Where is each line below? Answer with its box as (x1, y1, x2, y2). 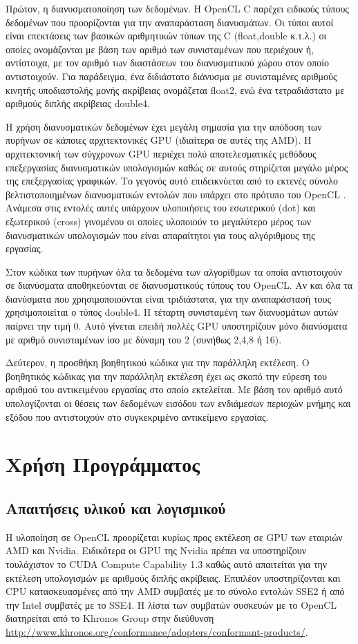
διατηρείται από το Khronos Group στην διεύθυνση (6, 611, 214, 625)
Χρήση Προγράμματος (6, 450, 200, 478)
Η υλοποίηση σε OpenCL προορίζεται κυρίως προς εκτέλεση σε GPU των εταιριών (6, 529, 343, 544)
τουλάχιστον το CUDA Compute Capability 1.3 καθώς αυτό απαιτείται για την (6, 556, 328, 571)
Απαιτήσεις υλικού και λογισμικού (6, 497, 226, 518)
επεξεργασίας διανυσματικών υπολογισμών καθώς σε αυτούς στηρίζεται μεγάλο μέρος (6, 160, 348, 174)
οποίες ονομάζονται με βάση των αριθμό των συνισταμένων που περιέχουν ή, (6, 41, 314, 56)
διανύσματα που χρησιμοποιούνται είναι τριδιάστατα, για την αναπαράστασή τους (6, 291, 332, 305)
